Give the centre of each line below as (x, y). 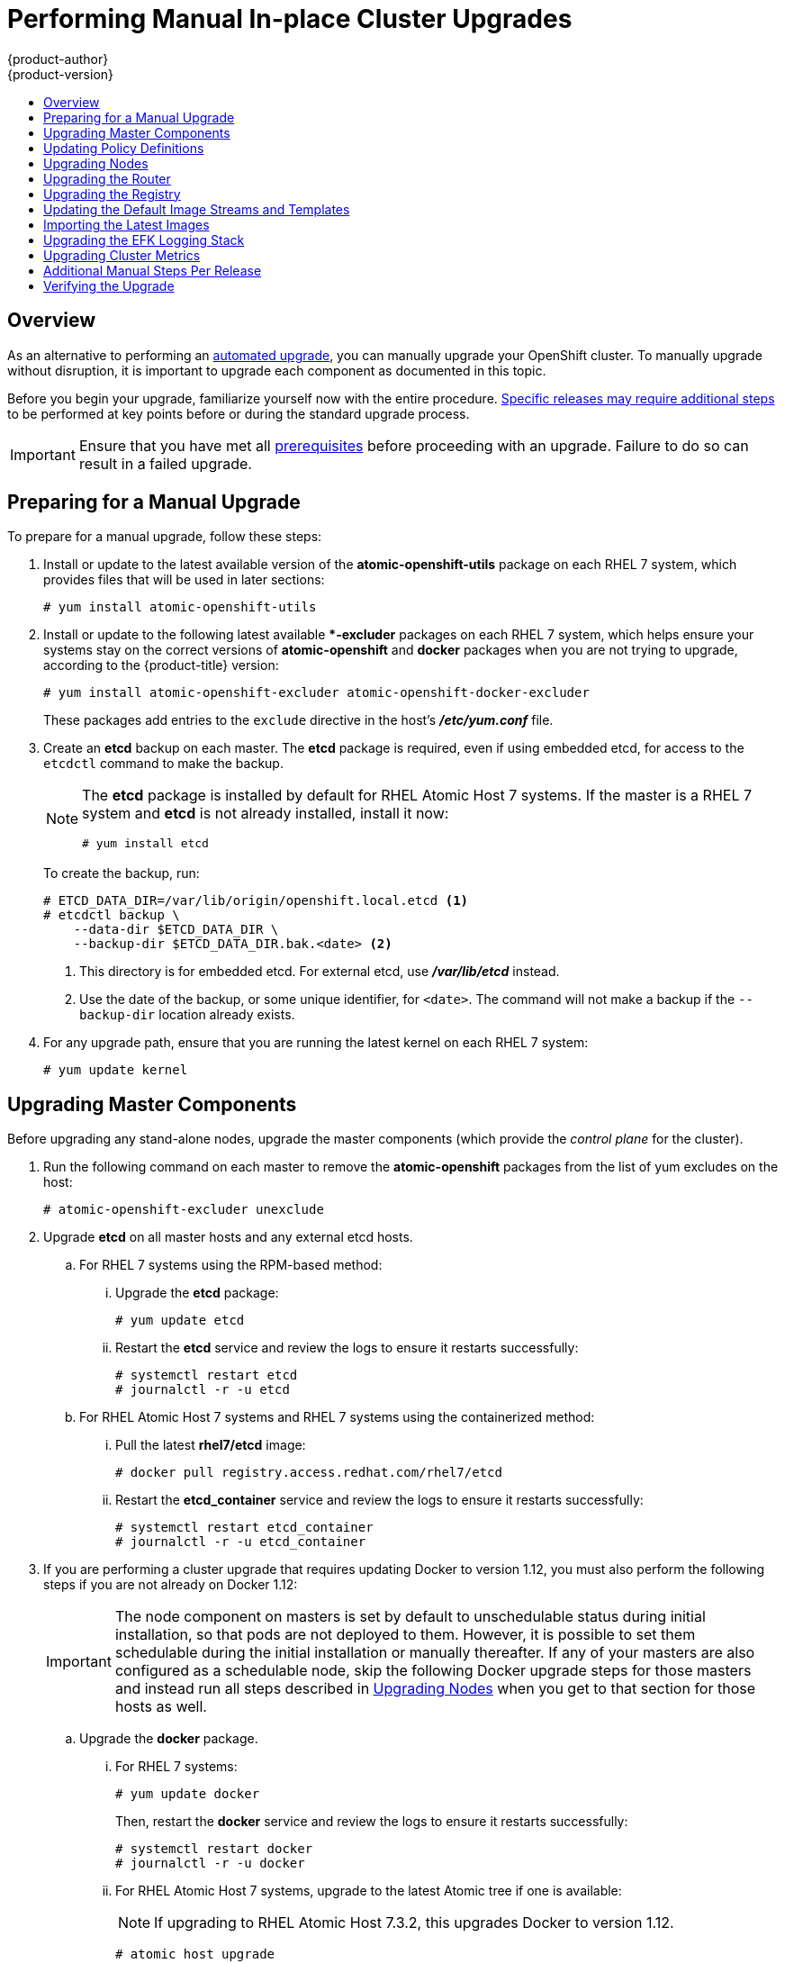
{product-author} (58, 59)
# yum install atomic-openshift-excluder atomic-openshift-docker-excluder (316, 693)
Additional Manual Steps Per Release (153, 270)
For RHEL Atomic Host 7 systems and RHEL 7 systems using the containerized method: (337, 1417)
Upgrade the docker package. (169, 1739)
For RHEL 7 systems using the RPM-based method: (231, 1265)
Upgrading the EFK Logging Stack (144, 240)
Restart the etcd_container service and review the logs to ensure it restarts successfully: (379, 1500)
